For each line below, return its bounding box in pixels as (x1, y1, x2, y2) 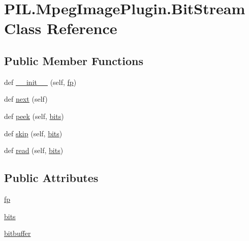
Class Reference (4, 18, 117, 39)
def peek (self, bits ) (4, 110, 64, 121)
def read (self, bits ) (4, 145, 64, 156)
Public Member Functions (4, 52, 143, 68)
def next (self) (4, 94, 48, 104)
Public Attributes (4, 170, 99, 186)
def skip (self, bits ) (4, 128, 63, 138)
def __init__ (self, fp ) (4, 76, 77, 87)
